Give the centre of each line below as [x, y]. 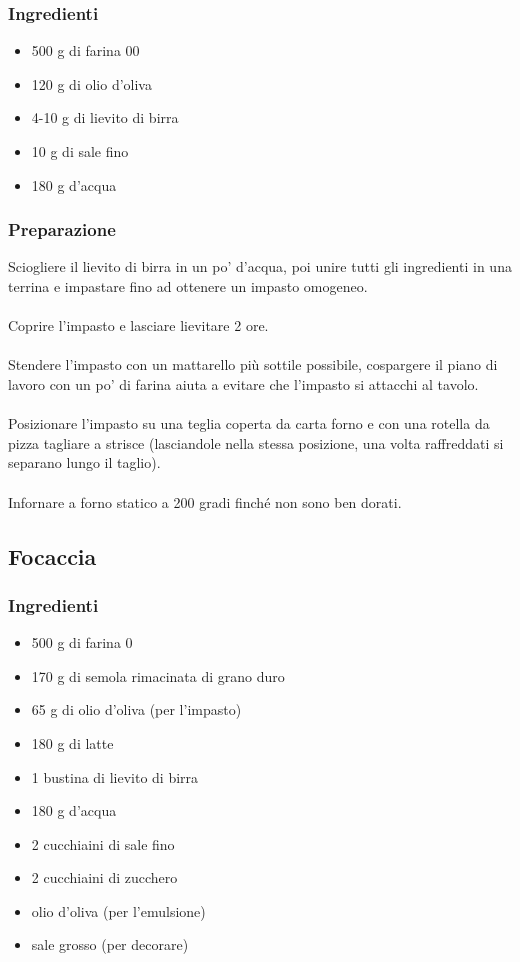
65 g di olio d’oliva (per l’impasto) [136, 709]
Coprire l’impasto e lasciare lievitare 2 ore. [138, 325]
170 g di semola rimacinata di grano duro [158, 675]
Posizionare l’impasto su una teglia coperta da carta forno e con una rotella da [249, 423]
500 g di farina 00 [85, 50]
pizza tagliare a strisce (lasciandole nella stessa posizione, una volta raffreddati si [256, 442]
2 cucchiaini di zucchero [104, 877]
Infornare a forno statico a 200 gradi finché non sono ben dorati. [205, 501]
